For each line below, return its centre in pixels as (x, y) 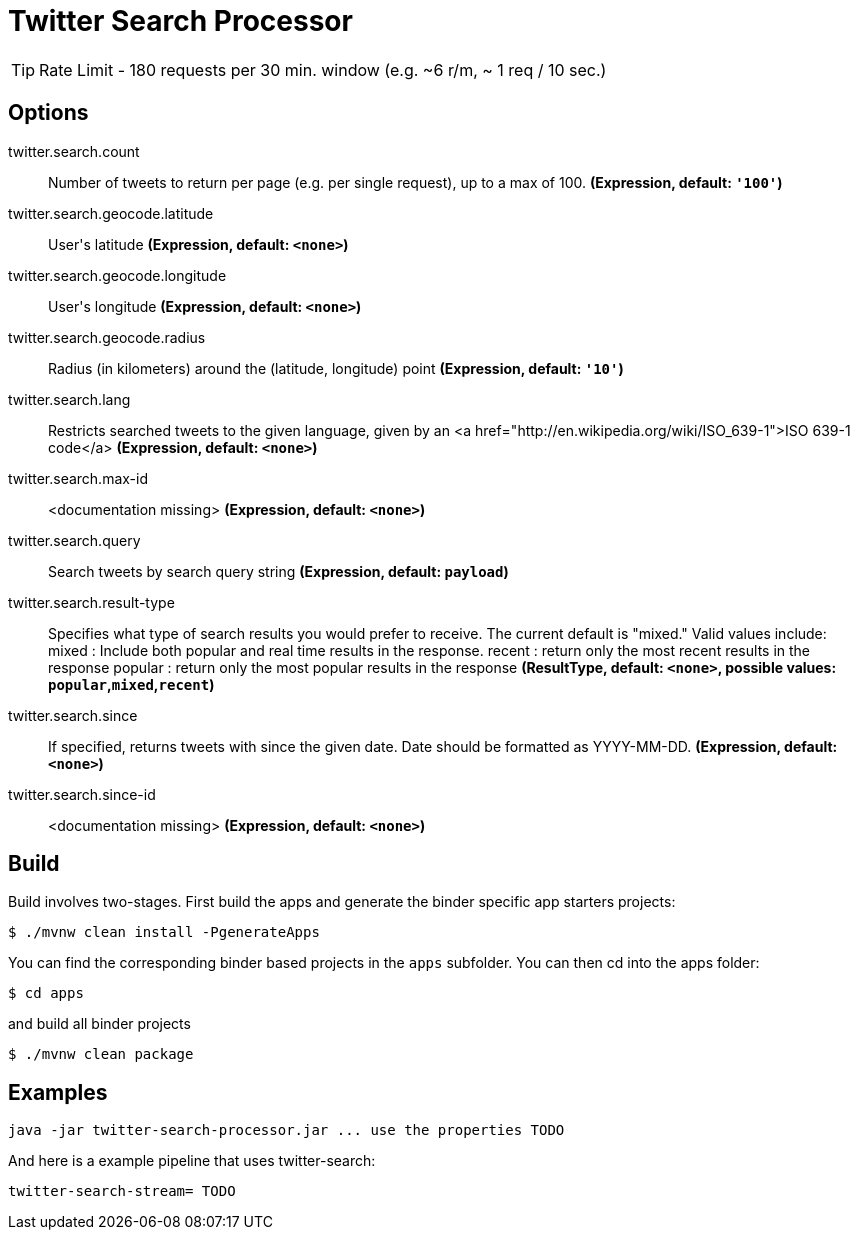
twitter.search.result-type (91, 602)
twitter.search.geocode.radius (107, 337)
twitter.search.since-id (82, 794)
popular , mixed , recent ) (131, 684)
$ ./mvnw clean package (101, 1054)
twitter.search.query (74, 540)
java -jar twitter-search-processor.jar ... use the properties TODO (286, 1130)
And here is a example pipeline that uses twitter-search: (192, 1161)
